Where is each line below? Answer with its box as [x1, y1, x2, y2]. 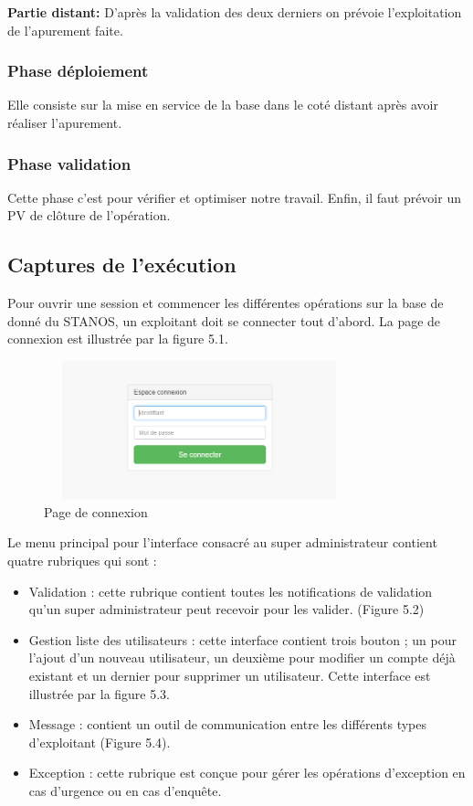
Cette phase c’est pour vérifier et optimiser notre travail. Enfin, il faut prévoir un [7, 187, 461, 207]
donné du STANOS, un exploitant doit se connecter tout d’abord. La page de [7, 311, 441, 330]
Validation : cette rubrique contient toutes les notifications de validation [28, 581, 433, 600]
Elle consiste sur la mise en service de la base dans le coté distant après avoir [7, 95, 438, 114]
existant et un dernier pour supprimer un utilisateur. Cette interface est [28, 665, 431, 684]
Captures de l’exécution [7, 250, 236, 279]
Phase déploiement [7, 59, 149, 82]
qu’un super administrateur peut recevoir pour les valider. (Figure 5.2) [28, 599, 425, 619]
